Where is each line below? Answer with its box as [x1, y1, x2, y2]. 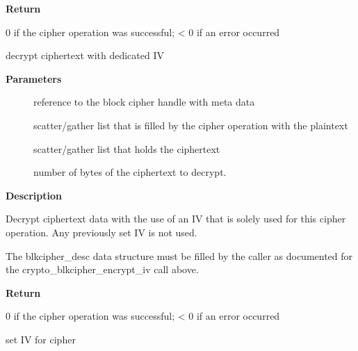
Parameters [6, 71, 62, 85]
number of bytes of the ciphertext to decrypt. [33, 165, 227, 179]
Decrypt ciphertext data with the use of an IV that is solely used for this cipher [6, 211, 346, 226]
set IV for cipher [6, 332, 76, 346]
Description [6, 188, 63, 202]
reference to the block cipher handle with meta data [33, 95, 255, 109]
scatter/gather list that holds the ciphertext [33, 141, 220, 156]
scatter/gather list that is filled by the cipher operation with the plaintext [33, 117, 348, 132]
